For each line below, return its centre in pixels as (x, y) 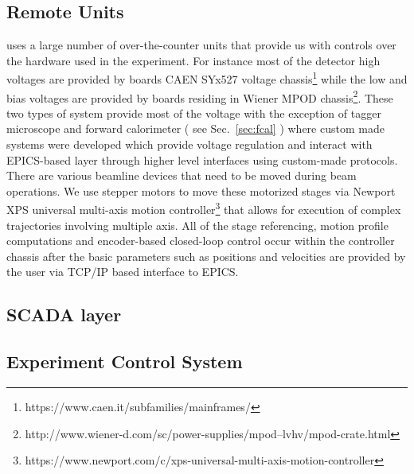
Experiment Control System (125, 361)
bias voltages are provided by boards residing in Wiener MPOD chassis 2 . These (200, 96)
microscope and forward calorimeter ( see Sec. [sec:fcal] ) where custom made (195, 128)
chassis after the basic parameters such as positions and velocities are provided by (206, 256)
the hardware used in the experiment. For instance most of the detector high (193, 60)
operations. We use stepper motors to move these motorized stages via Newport (201, 190)
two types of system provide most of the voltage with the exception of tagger (194, 113)
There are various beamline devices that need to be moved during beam (182, 175)
